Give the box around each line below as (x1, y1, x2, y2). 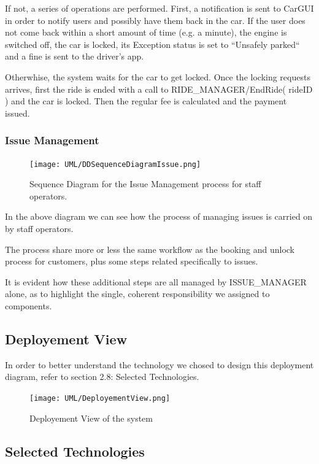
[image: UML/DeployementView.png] (29, 393, 171, 403)
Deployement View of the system (29, 411, 153, 424)
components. (5, 299, 52, 312)
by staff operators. (5, 222, 74, 234)
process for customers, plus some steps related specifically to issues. (5, 255, 258, 268)
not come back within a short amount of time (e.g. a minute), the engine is (5, 26, 287, 39)
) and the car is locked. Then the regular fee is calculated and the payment (5, 95, 287, 107)
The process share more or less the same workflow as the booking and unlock (5, 242, 295, 255)
